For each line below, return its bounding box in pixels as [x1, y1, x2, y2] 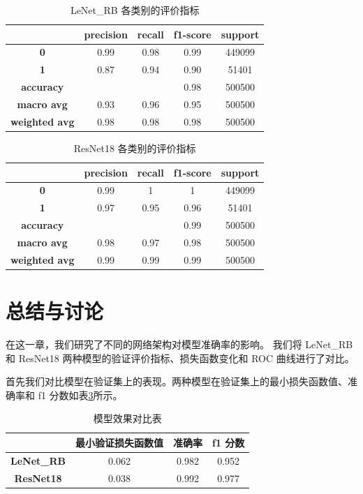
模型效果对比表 [93, 411, 162, 426]
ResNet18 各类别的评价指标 [73, 140, 196, 155]
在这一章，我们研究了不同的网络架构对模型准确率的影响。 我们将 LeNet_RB [6, 336, 353, 351]
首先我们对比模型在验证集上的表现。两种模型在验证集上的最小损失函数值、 [6, 374, 348, 389]
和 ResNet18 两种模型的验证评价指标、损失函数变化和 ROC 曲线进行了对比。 [6, 350, 355, 365]
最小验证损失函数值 [75, 435, 164, 449]
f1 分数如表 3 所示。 [38, 387, 123, 402]
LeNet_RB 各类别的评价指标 [70, 3, 200, 17]
